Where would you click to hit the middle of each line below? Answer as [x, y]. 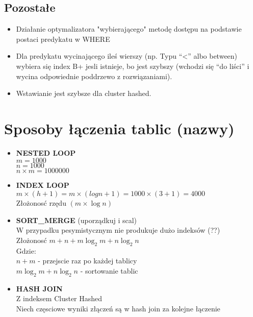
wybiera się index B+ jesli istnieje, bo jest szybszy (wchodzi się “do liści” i [133, 66]
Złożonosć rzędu [41, 203]
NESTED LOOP [46, 152]
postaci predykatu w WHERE [63, 39]
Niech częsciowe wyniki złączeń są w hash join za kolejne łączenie [118, 308]
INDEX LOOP [43, 185]
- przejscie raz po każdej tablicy [87, 261]
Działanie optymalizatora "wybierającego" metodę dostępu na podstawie [129, 29]
